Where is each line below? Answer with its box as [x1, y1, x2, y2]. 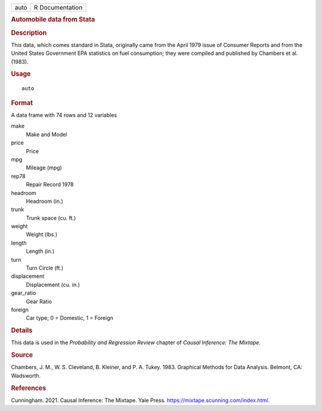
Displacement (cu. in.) [26, 281, 80, 288]
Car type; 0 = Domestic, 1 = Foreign [26, 314, 113, 322]
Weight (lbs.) [26, 231, 58, 238]
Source [11, 351, 33, 359]
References [11, 384, 47, 392]
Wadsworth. [11, 372, 41, 379]
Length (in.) [26, 248, 55, 255]
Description [11, 29, 47, 37]
